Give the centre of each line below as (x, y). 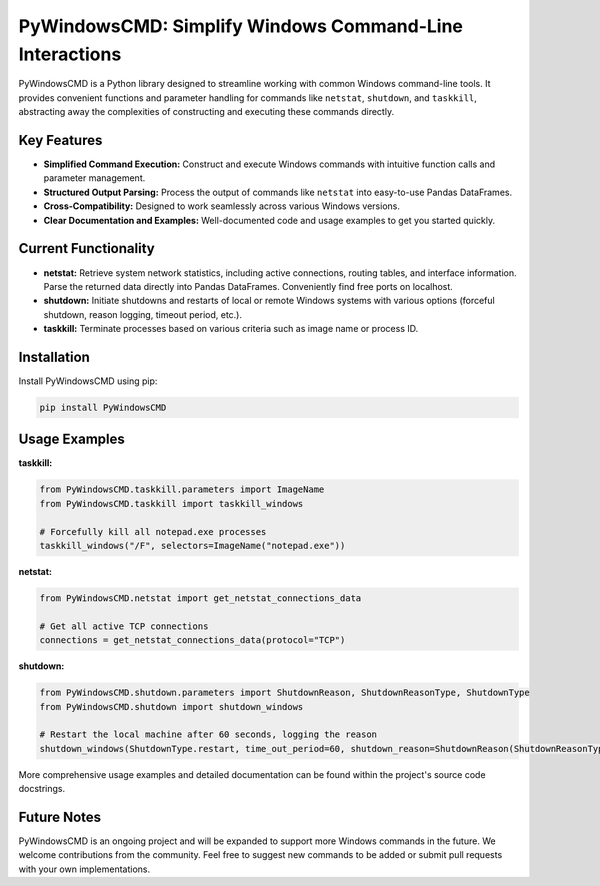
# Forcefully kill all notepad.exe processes (153, 531)
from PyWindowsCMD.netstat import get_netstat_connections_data (200, 598)
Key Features (60, 140)
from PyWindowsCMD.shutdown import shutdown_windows (171, 706)
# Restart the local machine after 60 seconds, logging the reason (208, 734)
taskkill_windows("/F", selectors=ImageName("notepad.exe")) (192, 545)
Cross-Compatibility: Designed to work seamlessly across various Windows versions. (221, 206)
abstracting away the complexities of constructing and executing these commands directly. (206, 112)
